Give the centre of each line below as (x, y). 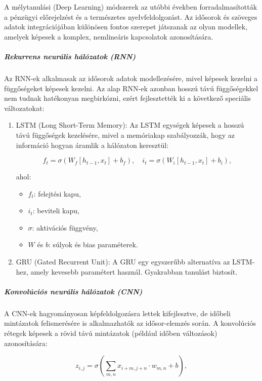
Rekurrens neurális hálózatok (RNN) (70, 56)
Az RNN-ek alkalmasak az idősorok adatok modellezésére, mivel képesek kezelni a (131, 78)
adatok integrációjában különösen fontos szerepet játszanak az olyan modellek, (126, 27)
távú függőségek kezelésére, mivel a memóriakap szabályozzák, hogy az (125, 135)
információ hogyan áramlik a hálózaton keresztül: (92, 145)
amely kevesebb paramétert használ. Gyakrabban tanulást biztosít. (134, 271)
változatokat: (24, 108)
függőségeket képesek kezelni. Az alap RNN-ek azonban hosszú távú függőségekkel (131, 88)
